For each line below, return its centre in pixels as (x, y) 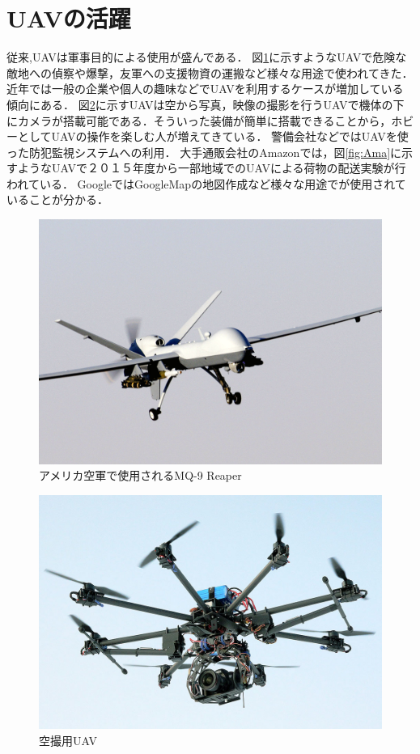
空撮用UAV (68, 740)
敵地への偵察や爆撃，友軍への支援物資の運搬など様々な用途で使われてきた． (210, 72)
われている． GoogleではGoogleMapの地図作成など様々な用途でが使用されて (206, 183)
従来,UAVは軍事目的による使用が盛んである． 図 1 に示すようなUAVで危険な (207, 57)
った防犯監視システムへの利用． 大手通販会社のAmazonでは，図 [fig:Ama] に (204, 152)
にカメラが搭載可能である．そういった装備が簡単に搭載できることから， (199, 120)
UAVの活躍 (69, 18)
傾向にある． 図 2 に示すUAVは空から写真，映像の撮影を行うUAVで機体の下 (206, 104)
